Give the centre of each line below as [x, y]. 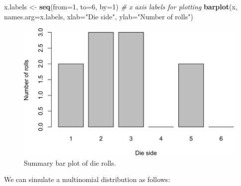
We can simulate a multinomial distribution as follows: [87, 179]
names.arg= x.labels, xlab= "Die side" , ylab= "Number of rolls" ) [99, 16]
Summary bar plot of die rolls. [70, 162]
